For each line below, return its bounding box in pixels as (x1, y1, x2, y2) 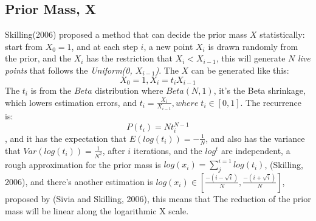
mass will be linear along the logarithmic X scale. (5, 204, 189, 217)
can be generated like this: (191, 63, 289, 76)
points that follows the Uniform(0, (5, 63, 132, 76)
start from (5, 40, 43, 52)
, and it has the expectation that (5, 132, 126, 144)
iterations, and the (133, 144, 202, 156)
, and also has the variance (205, 132, 305, 144)
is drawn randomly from (208, 40, 298, 52)
